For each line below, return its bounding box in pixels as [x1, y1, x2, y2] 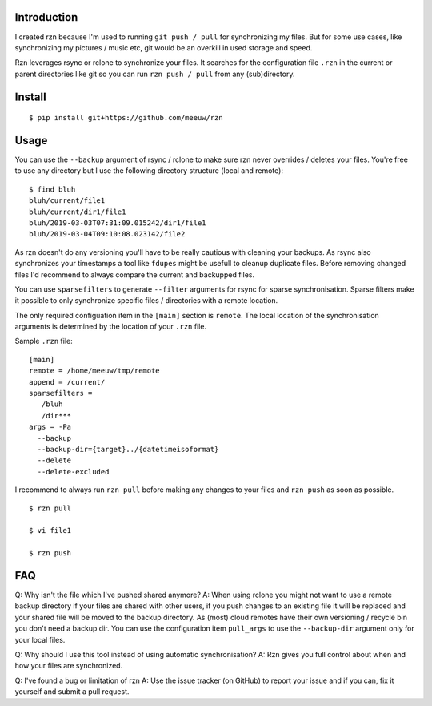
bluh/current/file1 [29, 196, 106, 205]
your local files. [14, 635, 66, 644]
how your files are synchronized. [14, 661, 123, 671]
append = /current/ [29, 377, 106, 386]
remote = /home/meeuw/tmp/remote [29, 366, 160, 376]
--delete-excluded [37, 467, 110, 476]
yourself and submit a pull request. [14, 687, 130, 696]
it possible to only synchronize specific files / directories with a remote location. [14, 296, 278, 305]
